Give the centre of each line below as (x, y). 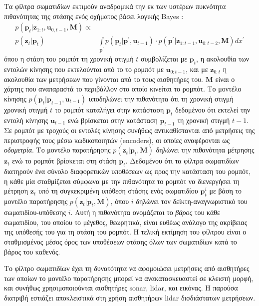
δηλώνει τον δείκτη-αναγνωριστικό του (192, 201)
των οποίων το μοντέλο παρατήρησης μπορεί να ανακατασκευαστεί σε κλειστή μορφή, (129, 278)
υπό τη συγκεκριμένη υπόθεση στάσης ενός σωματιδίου (118, 191)
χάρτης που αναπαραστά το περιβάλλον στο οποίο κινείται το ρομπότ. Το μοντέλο (123, 89)
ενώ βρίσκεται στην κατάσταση (113, 120)
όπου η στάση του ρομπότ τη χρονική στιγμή (69, 59)
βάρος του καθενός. (32, 251)
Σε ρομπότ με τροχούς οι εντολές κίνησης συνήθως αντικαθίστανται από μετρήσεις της (129, 130)
